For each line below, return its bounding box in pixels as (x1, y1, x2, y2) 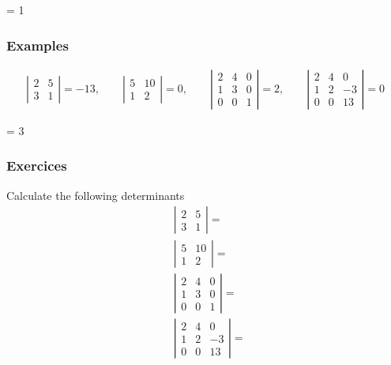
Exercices (6, 156, 67, 175)
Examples (6, 35, 69, 55)
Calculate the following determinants (6, 186, 185, 203)
